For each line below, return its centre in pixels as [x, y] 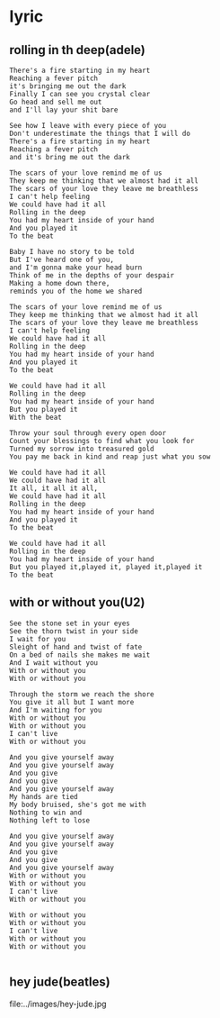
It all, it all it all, [54, 488]
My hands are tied [44, 796]
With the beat [36, 417]
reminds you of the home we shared [76, 291]
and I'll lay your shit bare [64, 110]
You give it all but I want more [72, 702]
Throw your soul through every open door [88, 433]
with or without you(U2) [77, 602]
